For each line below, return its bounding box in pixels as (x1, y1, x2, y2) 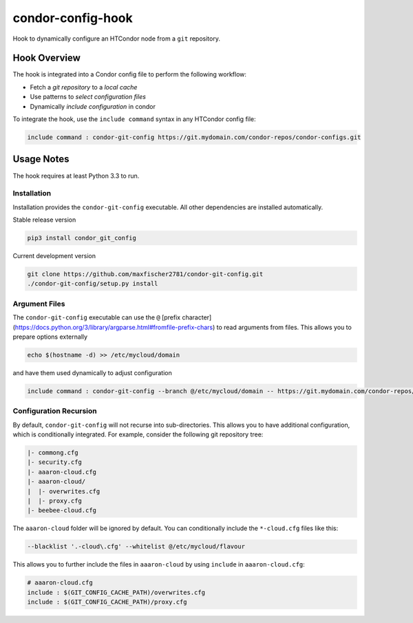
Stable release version (12, 215, 76, 224)
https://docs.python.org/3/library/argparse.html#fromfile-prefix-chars (14, 323, 213, 331)
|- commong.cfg (27, 448, 78, 456)
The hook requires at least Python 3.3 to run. (12, 171, 140, 180)
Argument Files (12, 299, 65, 308)
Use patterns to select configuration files (30, 93, 146, 101)
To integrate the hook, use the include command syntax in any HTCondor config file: (12, 115, 256, 123)
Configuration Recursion (12, 406, 97, 416)
